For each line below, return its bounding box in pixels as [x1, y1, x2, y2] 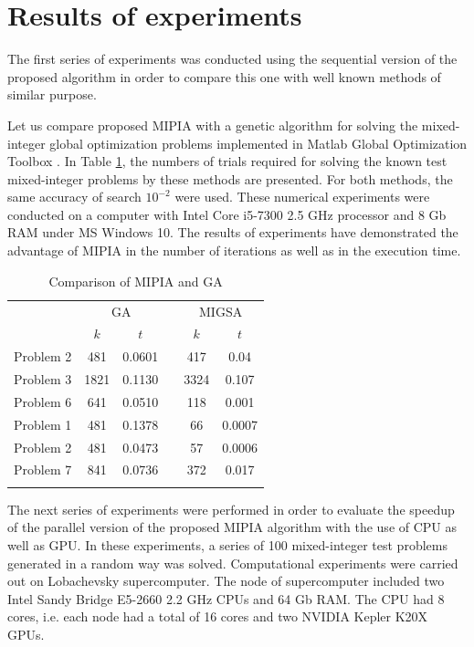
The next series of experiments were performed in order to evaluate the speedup [7, 499, 455, 518]
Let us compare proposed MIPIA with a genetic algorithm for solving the [7, 115, 418, 134]
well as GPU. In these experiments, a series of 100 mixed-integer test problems [7, 535, 448, 554]
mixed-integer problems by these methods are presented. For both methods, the [7, 169, 453, 188]
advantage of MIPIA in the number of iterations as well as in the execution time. [7, 241, 461, 260]
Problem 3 [14, 370, 72, 389]
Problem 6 [14, 391, 72, 411]
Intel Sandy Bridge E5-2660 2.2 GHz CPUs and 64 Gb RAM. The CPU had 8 [7, 589, 445, 608]
